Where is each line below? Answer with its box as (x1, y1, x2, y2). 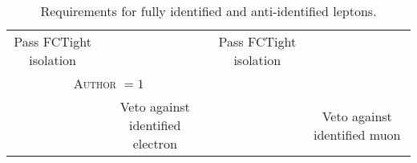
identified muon (313, 124, 401, 144)
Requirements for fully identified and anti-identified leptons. (40, 2, 377, 20)
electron (132, 134, 177, 153)
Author (73, 74, 116, 92)
